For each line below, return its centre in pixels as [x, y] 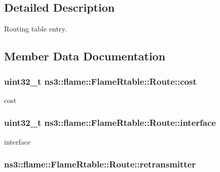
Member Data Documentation [85, 56]
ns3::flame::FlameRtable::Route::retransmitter [100, 164]
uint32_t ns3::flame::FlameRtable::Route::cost [100, 81]
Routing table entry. [35, 29]
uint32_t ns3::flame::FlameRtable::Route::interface [110, 123]
